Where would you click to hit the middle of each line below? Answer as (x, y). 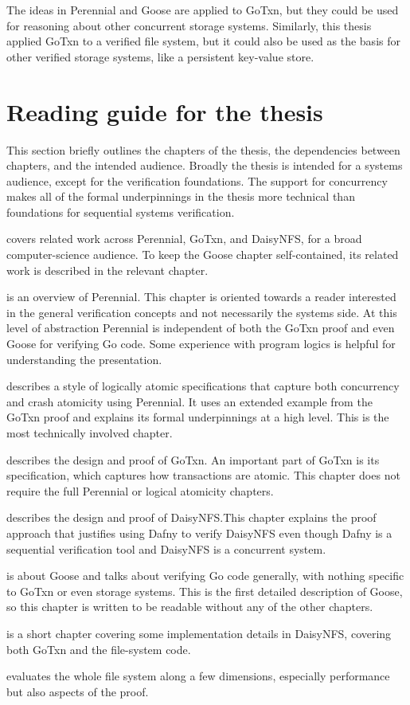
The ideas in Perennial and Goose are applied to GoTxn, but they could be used (203, 10)
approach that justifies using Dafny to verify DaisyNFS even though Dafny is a (199, 533)
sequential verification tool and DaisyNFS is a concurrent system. (166, 548)
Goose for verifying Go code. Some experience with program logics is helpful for (201, 344)
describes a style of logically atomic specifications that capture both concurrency (203, 386)
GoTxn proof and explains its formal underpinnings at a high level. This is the (198, 417)
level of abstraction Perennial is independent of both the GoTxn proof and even (201, 328)
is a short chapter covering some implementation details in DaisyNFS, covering (199, 633)
